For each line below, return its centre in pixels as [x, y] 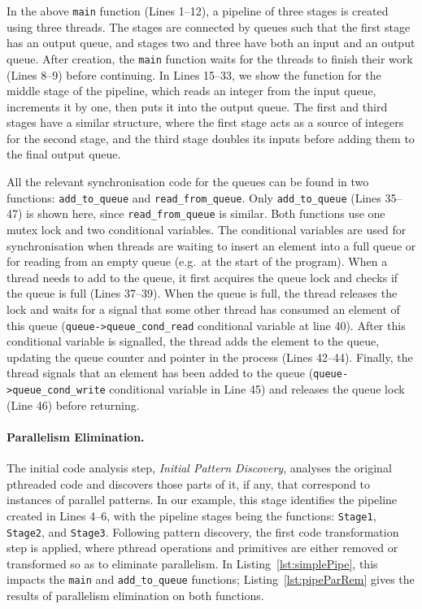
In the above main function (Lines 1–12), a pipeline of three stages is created [198, 11]
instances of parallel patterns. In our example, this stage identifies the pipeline [202, 500]
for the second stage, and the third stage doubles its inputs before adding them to [211, 138]
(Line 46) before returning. [73, 405]
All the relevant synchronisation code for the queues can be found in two [188, 182]
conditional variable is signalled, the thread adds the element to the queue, [193, 341]
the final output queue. [64, 154]
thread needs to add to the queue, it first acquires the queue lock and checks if [202, 277]
